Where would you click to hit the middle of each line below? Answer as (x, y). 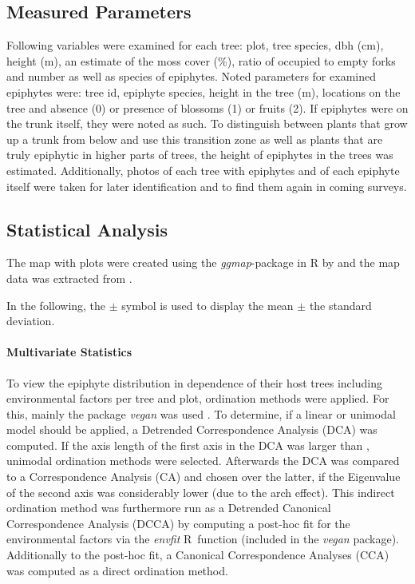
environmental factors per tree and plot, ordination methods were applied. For (198, 398)
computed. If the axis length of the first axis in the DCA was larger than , (188, 445)
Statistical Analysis (87, 229)
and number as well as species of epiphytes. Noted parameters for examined (191, 76)
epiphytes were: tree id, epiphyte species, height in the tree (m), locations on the (204, 91)
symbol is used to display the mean (207, 305)
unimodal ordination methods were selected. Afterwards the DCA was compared (203, 461)
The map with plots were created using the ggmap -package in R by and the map (203, 262)
